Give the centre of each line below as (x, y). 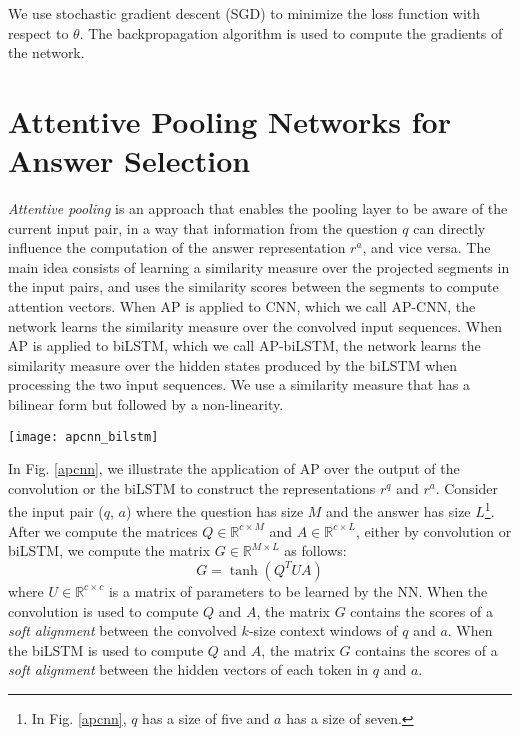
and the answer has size (398, 511)
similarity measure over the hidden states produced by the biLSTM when (233, 364)
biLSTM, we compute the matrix (109, 550)
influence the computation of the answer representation (177, 247)
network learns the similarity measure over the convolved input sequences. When (255, 325)
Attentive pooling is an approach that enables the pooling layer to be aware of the (258, 208)
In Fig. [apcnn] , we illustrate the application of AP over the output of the (234, 468)
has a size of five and (206, 717)
